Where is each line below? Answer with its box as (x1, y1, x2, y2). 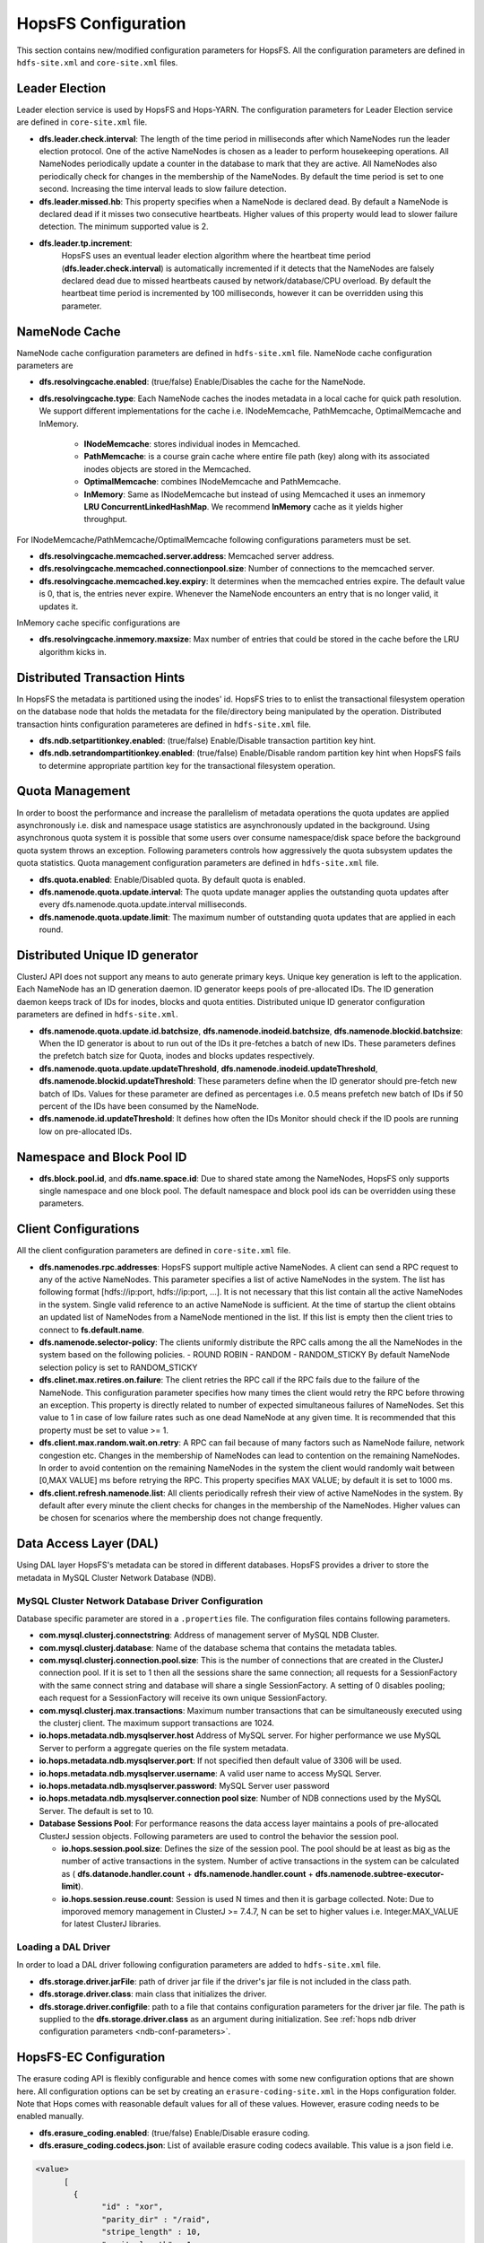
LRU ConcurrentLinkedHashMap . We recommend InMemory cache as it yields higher (83, 501, 403, 511)
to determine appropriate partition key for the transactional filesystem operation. (39, 760, 336, 771)
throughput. (83, 514, 127, 525)
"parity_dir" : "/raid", (101, 2214, 211, 2224)
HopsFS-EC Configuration (16, 2050, 166, 2065)
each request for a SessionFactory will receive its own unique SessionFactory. (39, 1692, 327, 1704)
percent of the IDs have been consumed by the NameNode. (39, 1100, 259, 1112)
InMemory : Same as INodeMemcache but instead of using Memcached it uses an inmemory (83, 489, 426, 500)
